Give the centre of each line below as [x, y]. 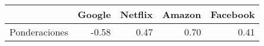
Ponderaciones [39, 32]
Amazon [182, 14]
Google [94, 14]
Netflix [136, 14]
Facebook [233, 14]
